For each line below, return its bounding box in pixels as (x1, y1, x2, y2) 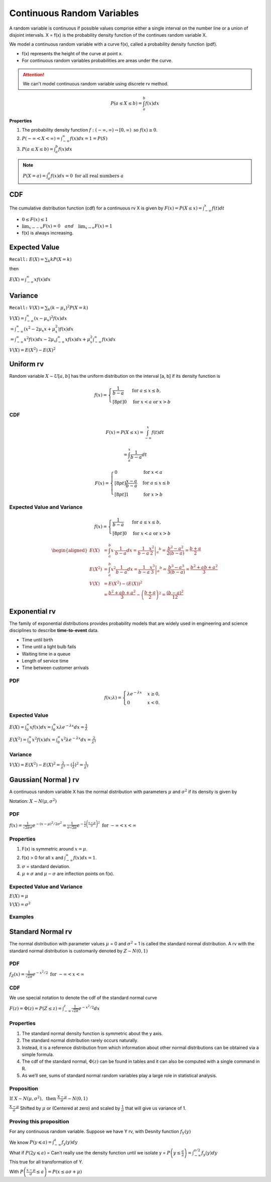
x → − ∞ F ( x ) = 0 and (29, 224, 74, 231)
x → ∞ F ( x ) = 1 (85, 224, 113, 231)
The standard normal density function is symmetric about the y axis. (22, 1030, 163, 1036)
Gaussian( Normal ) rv (9, 776, 80, 784)
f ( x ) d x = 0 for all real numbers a (50, 173, 124, 178)
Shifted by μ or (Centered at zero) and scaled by (20, 1105, 120, 1111)
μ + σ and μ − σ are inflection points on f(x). (22, 871, 114, 877)
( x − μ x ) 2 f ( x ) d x (34, 314, 67, 323)
